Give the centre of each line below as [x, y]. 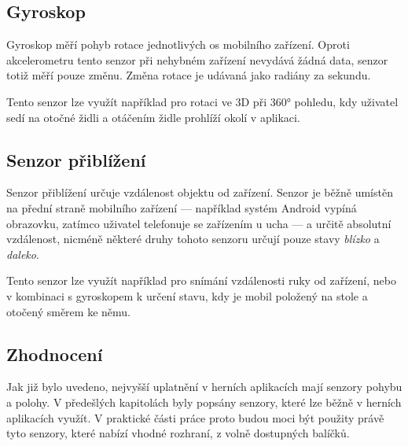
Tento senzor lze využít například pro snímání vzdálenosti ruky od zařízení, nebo [201, 280]
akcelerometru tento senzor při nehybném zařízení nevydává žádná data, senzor [197, 59]
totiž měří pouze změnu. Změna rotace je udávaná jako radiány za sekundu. [189, 75]
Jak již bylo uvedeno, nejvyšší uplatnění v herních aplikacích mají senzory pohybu [204, 387]
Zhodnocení [55, 354]
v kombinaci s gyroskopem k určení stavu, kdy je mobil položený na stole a [187, 295]
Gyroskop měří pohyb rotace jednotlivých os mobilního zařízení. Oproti [178, 44]
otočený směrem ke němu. [68, 311]
